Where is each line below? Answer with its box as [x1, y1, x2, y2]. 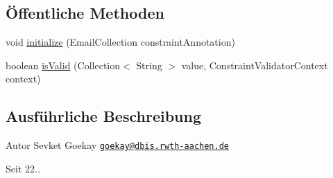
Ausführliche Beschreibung [6, 105, 201, 127]
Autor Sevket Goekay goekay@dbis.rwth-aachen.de [6, 138, 229, 152]
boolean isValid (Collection [6, 57, 121, 72]
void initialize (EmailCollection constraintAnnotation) [6, 35, 235, 49]
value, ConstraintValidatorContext [181, 57, 328, 72]
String [136, 57, 162, 72]
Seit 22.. [6, 161, 40, 175]
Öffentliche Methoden [6, 2, 164, 24]
